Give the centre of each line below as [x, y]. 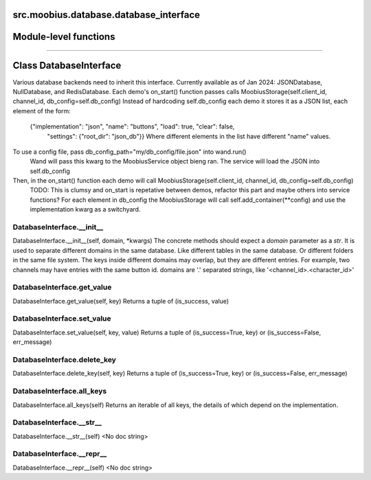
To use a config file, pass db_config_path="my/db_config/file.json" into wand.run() [130, 152]
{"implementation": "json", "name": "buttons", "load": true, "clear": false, [132, 126]
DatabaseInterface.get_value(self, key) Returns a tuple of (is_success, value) [121, 301]
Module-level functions [64, 37]
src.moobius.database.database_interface [106, 15]
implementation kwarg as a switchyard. [85, 209]
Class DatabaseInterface [67, 66]
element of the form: [42, 111]
